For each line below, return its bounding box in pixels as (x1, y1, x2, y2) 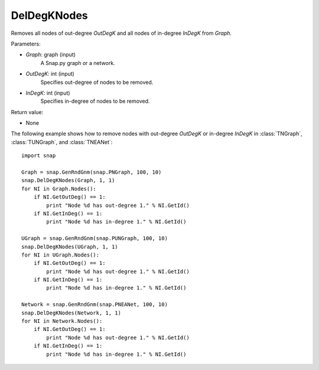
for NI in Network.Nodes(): (21, 318, 103, 324)
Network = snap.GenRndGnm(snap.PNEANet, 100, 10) (21, 301, 168, 308)
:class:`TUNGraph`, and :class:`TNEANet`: (11, 138, 113, 145)
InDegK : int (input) (25, 89, 70, 96)
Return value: (11, 108, 44, 115)
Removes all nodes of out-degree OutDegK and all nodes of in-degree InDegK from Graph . (11, 30, 232, 37)
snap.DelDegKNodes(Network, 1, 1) (21, 309, 121, 316)
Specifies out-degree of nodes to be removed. (40, 79, 154, 86)
